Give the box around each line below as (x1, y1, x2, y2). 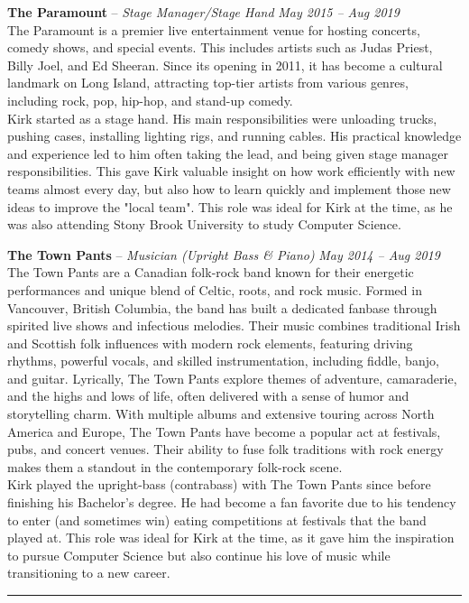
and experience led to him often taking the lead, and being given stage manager (7, 144, 448, 162)
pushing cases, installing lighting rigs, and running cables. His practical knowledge (7, 126, 462, 145)
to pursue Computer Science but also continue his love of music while (7, 545, 391, 564)
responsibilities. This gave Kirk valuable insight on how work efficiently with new (7, 162, 455, 181)
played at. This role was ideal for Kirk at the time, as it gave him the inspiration (7, 528, 455, 547)
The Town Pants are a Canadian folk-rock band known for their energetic (7, 263, 414, 282)
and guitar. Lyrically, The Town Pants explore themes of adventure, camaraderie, (7, 368, 457, 387)
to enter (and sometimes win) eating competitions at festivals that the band (7, 510, 427, 529)
